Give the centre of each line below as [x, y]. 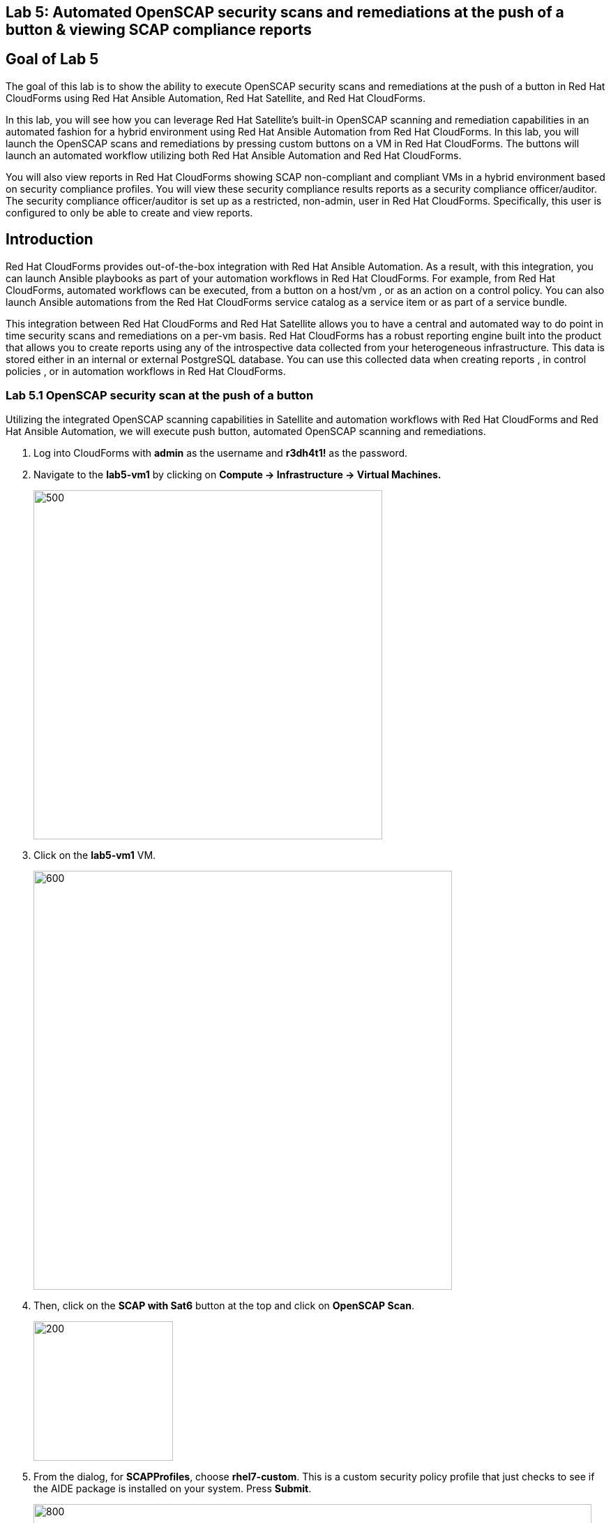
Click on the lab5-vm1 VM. [95, 855]
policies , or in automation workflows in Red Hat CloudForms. [146, 371]
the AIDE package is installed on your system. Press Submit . [173, 1489]
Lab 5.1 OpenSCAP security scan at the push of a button [160, 396]
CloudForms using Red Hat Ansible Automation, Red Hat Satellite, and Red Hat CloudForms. [216, 98]
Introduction [50, 240]
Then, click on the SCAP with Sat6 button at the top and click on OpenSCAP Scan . [224, 1306]
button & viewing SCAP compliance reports [159, 30]
